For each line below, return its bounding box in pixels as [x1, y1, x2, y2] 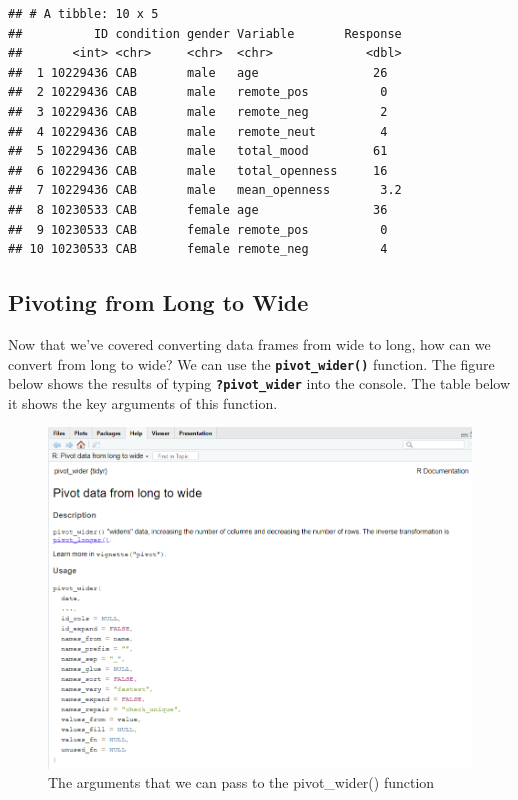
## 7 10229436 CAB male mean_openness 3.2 [8, 183, 402, 198]
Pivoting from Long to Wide [8, 287, 309, 318]
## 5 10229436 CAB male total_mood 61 [8, 144, 388, 159]
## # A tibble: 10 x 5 [8, 7, 159, 21]
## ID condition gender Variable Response [8, 26, 402, 41]
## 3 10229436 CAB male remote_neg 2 [8, 104, 388, 119]
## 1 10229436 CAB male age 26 [8, 65, 388, 80]
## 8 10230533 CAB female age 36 [8, 202, 388, 217]
